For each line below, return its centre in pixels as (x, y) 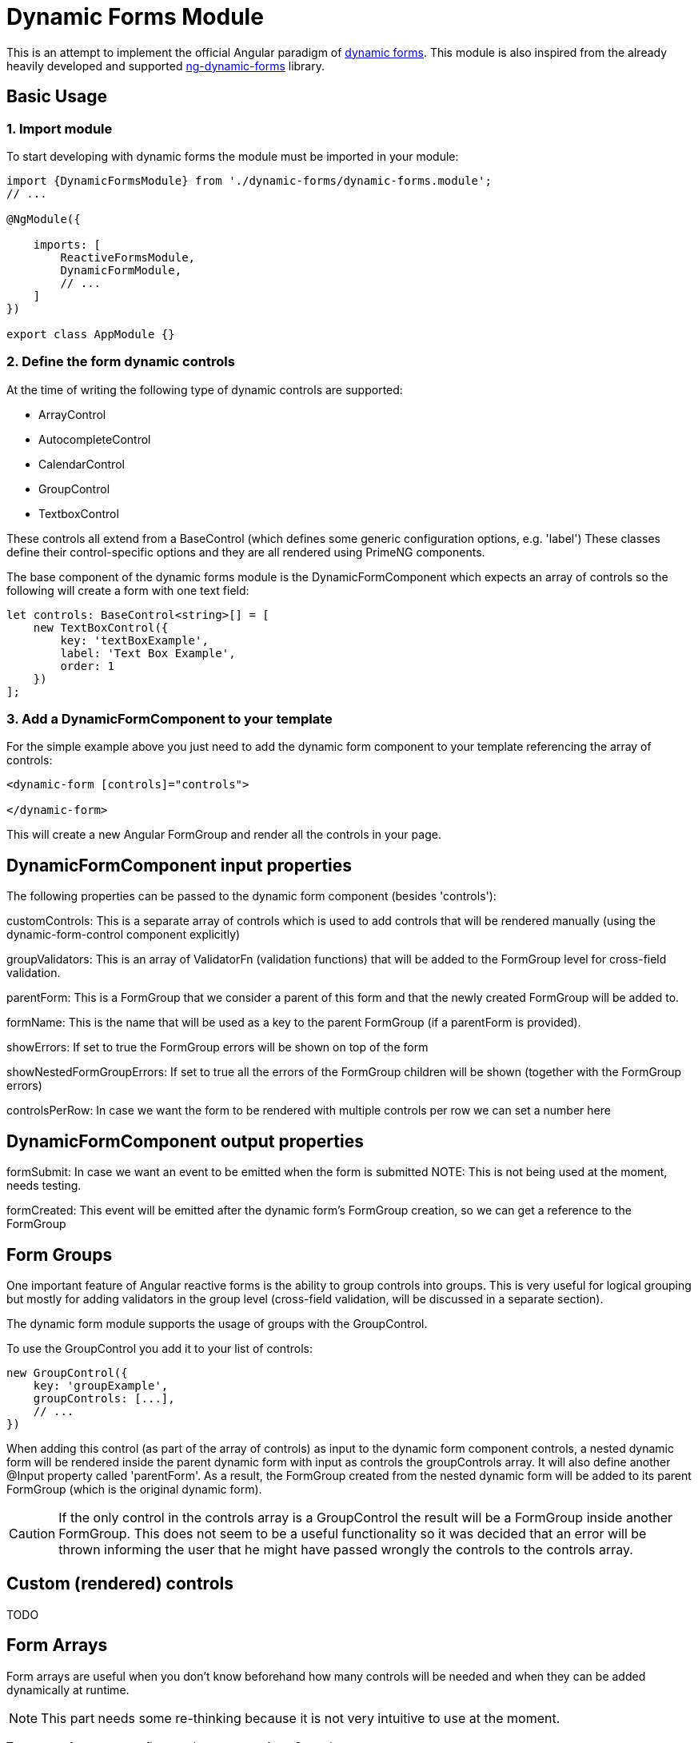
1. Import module (60, 128)
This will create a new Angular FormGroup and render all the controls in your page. (224, 835)
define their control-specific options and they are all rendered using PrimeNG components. (246, 552)
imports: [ (67, 244)
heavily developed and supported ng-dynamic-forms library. (166, 66)
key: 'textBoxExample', (134, 640)
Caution (32, 1534)
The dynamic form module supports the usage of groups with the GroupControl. (217, 1324)
